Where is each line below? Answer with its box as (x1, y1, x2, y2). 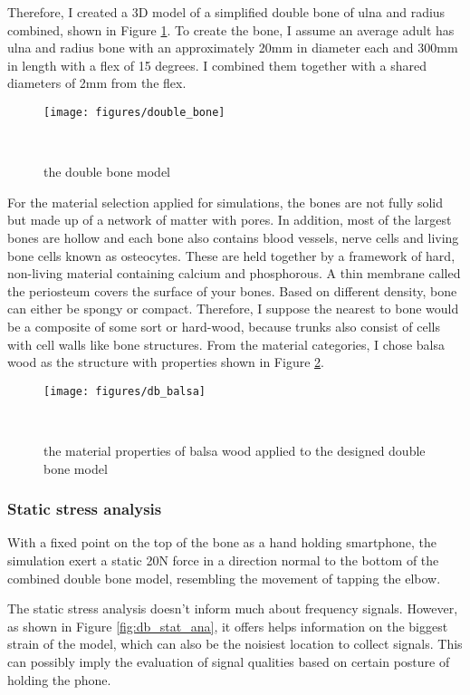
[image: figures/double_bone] (43, 105, 225, 119)
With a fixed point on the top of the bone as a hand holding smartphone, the (7, 533, 436, 552)
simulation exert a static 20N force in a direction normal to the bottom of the (7, 551, 439, 569)
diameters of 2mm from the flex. (7, 73, 187, 92)
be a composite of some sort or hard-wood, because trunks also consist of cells (7, 316, 440, 335)
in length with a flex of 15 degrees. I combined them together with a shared (7, 55, 427, 74)
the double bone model (43, 162, 171, 181)
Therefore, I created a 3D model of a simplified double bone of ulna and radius (7, 3, 446, 21)
